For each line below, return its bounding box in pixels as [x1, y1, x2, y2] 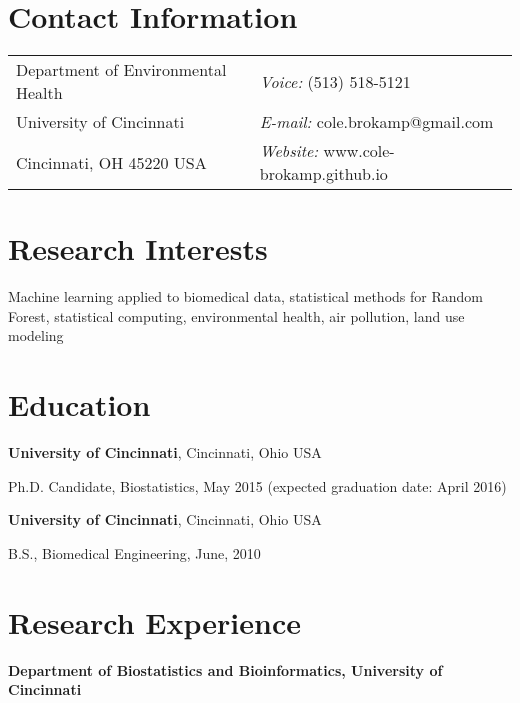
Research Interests [8, 228, 268, 269]
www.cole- [323, 139, 395, 163]
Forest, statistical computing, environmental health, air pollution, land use [8, 305, 465, 326]
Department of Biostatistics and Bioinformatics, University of [8, 659, 443, 680]
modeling [8, 325, 64, 346]
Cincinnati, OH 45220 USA [16, 150, 207, 174]
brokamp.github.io [259, 162, 388, 186]
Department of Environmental [16, 58, 227, 82]
